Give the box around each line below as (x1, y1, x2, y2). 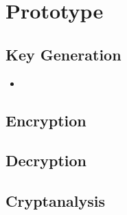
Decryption (5, 150, 87, 171)
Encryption (5, 109, 86, 131)
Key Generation (5, 43, 122, 65)
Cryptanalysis (5, 190, 106, 212)
